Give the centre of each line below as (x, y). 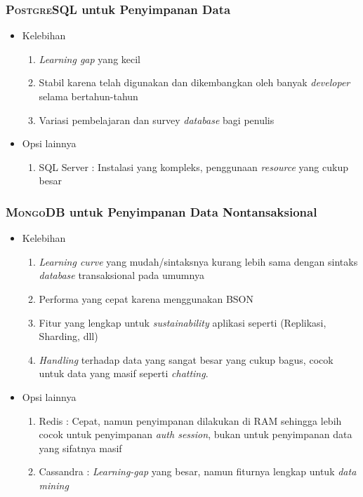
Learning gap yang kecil (90, 59)
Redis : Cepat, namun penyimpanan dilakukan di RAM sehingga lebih (190, 420)
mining (54, 485)
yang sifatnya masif (80, 448)
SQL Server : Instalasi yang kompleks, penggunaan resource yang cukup (193, 166)
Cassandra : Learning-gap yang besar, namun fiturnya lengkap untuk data (198, 471)
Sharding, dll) (68, 336)
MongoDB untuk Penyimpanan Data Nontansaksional (161, 211)
